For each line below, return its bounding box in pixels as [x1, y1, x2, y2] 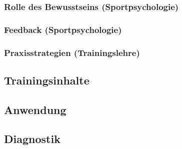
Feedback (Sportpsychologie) [4, 23, 122, 35]
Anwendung [4, 101, 66, 117]
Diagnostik [4, 131, 60, 146]
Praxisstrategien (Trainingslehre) [4, 46, 140, 58]
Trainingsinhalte [4, 72, 89, 87]
